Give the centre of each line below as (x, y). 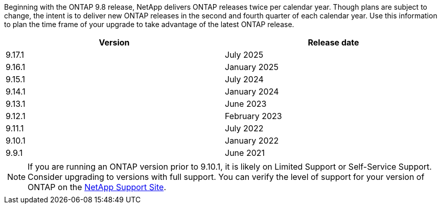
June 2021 (245, 153)
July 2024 (244, 79)
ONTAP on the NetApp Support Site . (97, 187)
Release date (333, 42)
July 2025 (244, 55)
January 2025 (252, 67)
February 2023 (253, 116)
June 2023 (246, 104)
